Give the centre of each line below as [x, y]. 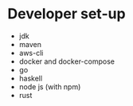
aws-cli [31, 53]
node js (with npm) [50, 86]
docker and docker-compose [66, 61]
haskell [31, 78]
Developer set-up [66, 14]
